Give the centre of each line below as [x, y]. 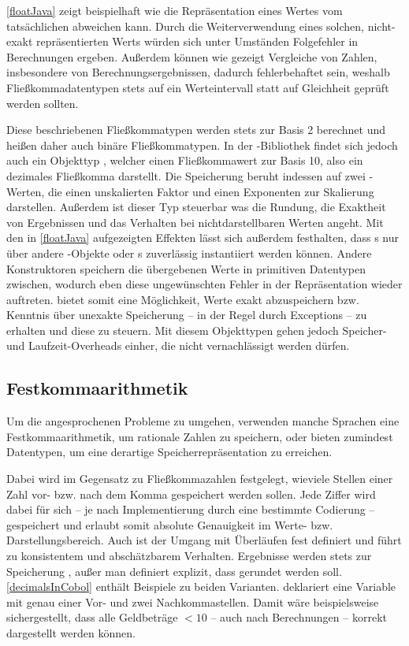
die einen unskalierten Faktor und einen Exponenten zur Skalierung [211, 191]
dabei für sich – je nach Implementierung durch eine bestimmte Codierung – [191, 509]
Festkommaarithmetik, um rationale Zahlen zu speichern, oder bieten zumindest [200, 436]
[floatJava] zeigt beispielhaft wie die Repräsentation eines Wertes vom [175, 10]
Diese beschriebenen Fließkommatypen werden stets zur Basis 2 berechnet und [196, 130]
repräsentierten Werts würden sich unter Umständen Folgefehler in [197, 41]
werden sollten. [43, 103]
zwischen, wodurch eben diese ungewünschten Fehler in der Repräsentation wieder [204, 284]
